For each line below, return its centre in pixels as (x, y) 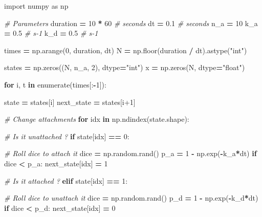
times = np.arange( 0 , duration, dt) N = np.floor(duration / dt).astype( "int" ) (126, 50)
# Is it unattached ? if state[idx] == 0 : (67, 136)
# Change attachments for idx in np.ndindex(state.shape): (97, 119)
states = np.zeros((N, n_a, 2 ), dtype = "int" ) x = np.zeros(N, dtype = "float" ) (125, 67)
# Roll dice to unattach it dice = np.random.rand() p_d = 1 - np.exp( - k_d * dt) (131, 198)
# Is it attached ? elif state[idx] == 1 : (66, 180)
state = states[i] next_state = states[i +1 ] (70, 102)
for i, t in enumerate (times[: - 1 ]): (55, 84)
